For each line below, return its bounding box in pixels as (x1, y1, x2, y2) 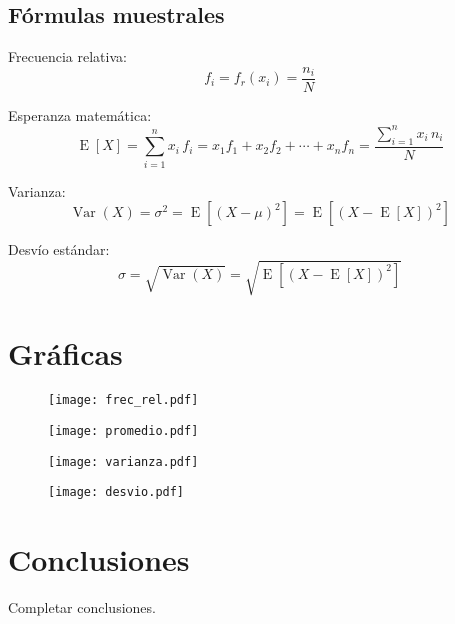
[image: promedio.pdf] (48, 424, 199, 439)
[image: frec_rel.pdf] (48, 393, 199, 408)
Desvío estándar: (8, 239, 110, 260)
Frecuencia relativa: (8, 46, 127, 67)
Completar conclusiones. (8, 597, 156, 618)
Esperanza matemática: (8, 104, 152, 125)
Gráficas (8, 333, 123, 374)
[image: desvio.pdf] (48, 485, 185, 500)
